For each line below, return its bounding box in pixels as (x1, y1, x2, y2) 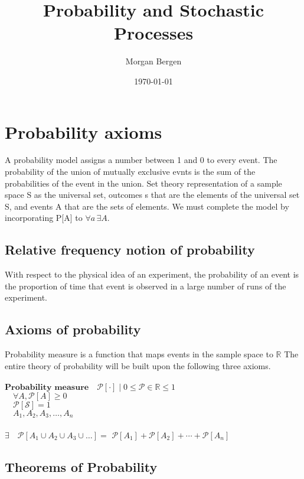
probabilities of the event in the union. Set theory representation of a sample (5, 177, 282, 189)
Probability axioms (5, 119, 162, 144)
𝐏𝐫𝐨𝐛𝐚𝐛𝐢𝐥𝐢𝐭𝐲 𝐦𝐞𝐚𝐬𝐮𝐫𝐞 (5, 383, 89, 392)
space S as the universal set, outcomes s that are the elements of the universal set (5, 188, 300, 201)
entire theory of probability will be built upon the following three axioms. (5, 359, 271, 372)
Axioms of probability (5, 320, 141, 338)
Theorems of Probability (5, 458, 158, 475)
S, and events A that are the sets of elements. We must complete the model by (5, 200, 289, 212)
